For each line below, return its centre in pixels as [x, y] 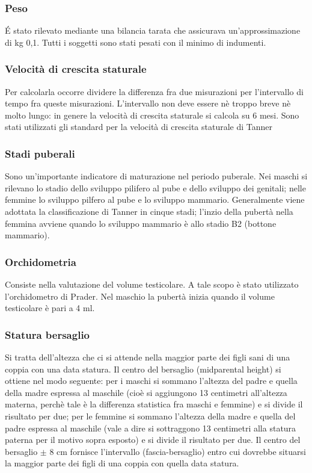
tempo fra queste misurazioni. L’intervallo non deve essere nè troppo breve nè [148, 103]
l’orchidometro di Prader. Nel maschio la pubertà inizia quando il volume [140, 296]
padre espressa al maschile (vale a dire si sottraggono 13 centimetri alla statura [151, 428]
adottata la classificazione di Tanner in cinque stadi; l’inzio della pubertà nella [149, 211]
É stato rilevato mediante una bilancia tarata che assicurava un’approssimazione [153, 30]
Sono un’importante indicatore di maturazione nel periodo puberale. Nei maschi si [156, 176]
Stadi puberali [40, 153]
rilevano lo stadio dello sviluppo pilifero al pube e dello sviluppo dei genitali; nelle [155, 187]
